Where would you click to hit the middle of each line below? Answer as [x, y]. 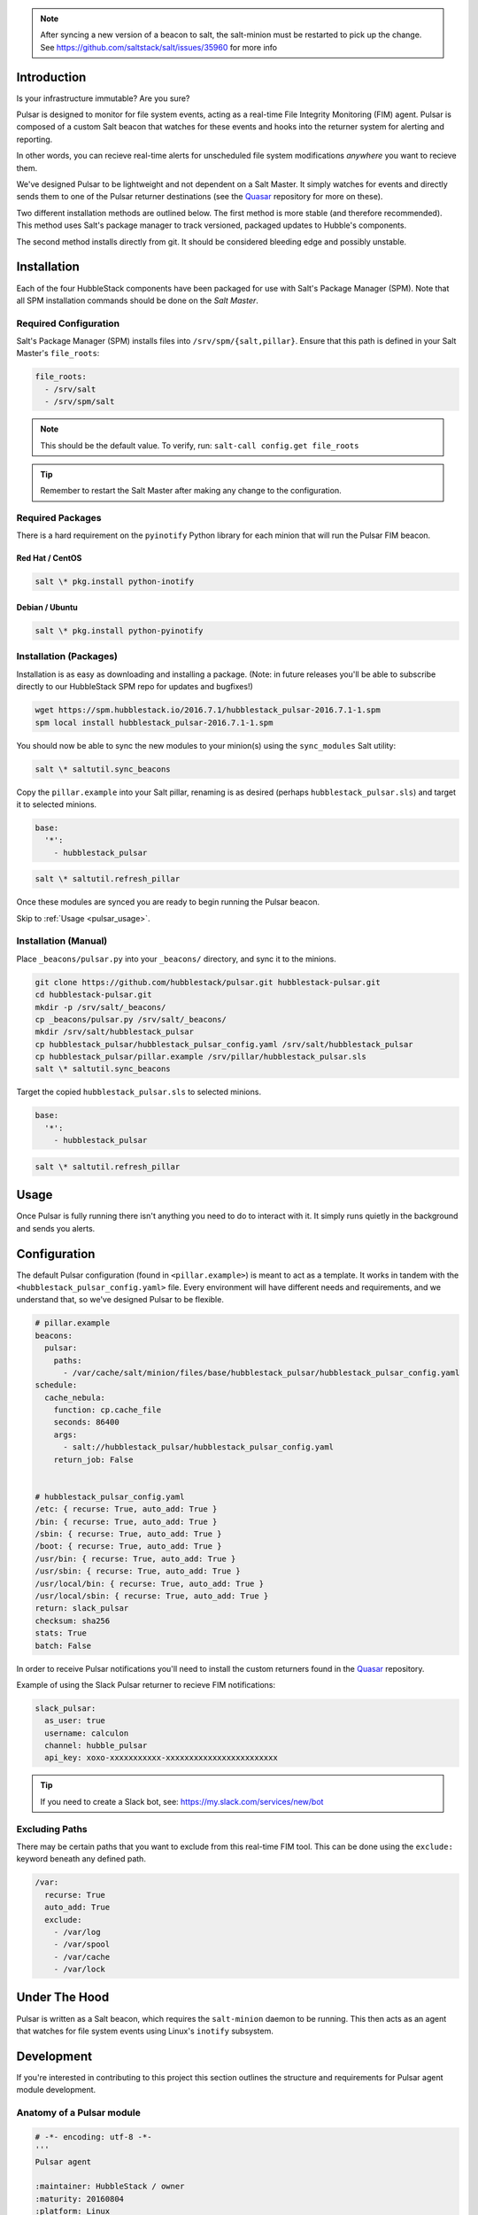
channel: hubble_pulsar [96, 1746]
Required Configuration [68, 323]
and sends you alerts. [56, 1228]
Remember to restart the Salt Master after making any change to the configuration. [191, 491]
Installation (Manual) [62, 941]
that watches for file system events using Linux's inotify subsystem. [145, 2031]
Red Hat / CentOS [49, 558]
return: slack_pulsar [82, 1609]
